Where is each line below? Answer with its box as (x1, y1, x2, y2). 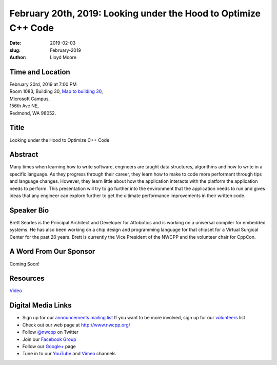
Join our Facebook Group (22, 336, 76, 342)
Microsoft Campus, (9, 95, 50, 102)
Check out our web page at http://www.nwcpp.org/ (22, 321, 131, 328)
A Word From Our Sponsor (9, 247, 95, 256)
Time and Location (9, 67, 70, 76)
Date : (9, 40, 22, 46)
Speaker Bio (9, 206, 49, 215)
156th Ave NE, (9, 103, 39, 109)
